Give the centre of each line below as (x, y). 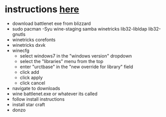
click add (29, 72)
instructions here (42, 9)
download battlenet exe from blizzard (52, 23)
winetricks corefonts (34, 40)
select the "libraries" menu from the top (62, 61)
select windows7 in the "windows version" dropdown (76, 56)
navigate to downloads (36, 88)
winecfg (21, 50)
